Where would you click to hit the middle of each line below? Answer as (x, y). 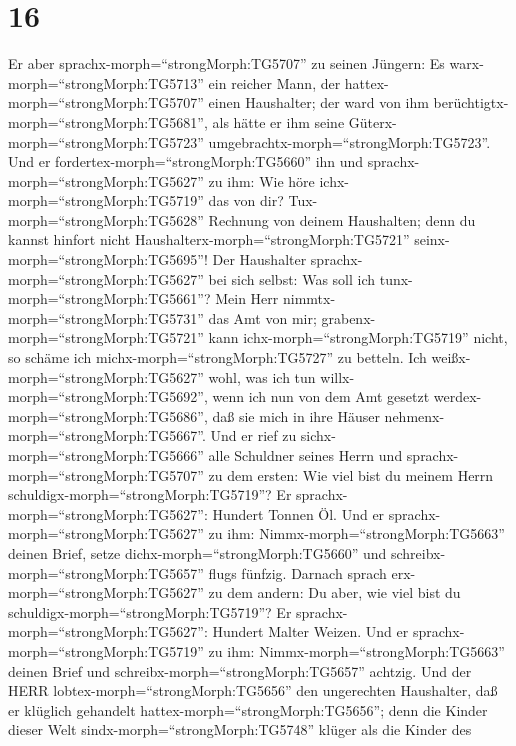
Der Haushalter (259, 259)
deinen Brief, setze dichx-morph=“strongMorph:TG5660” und (197, 552)
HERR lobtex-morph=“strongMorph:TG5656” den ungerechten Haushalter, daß (253, 690)
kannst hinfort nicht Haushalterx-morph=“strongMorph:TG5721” (209, 239)
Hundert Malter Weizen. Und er (310, 631)
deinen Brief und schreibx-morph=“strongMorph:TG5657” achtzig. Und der (240, 670)
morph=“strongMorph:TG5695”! (108, 259)
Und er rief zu (253, 435)
